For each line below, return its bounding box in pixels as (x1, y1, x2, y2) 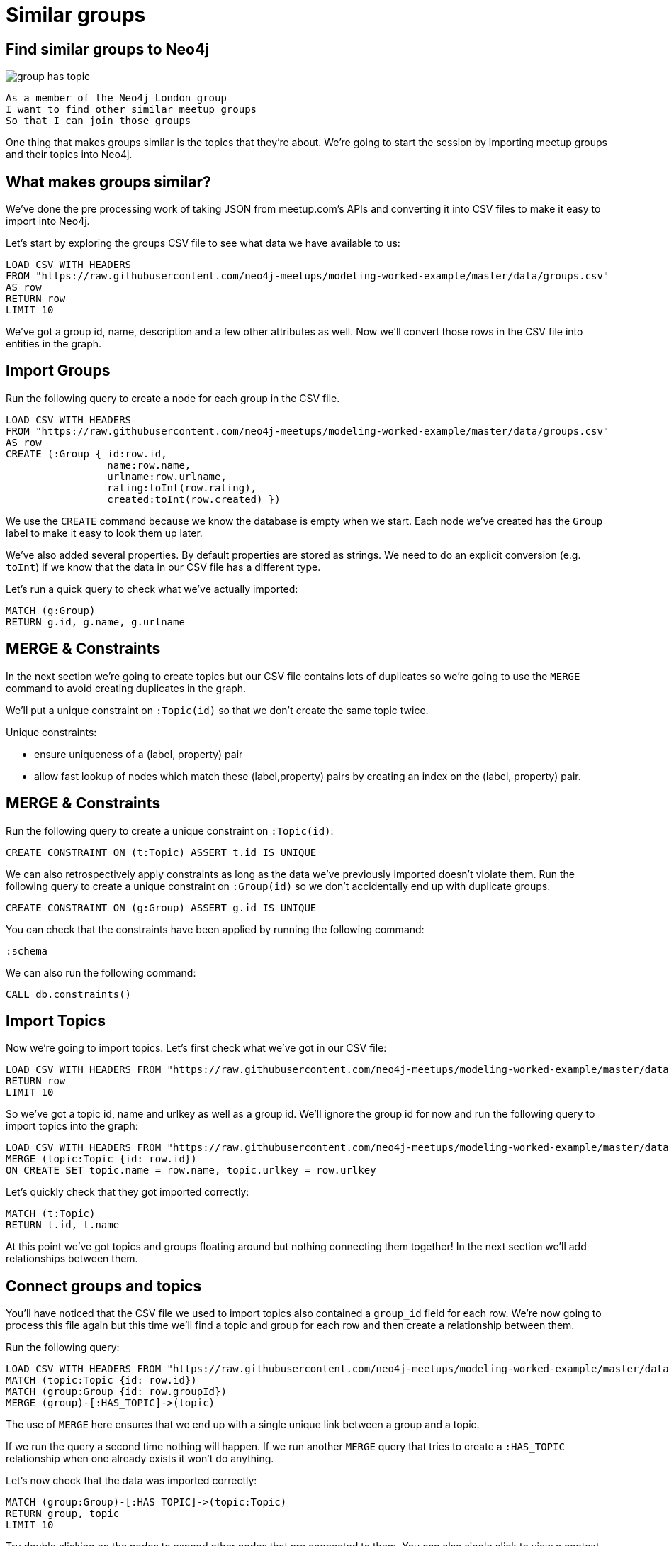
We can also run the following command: (6, 966, 196, 979)
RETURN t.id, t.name (6, 1219, 120, 1231)
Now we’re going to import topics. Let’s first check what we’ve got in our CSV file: (6, 1042, 387, 1055)
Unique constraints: (6, 725, 97, 738)
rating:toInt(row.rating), (107, 482, 257, 494)
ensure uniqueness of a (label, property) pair (34, 747, 243, 760)
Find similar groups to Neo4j (6, 40, 209, 58)
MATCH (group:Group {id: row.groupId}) (6, 1386, 227, 1398)
